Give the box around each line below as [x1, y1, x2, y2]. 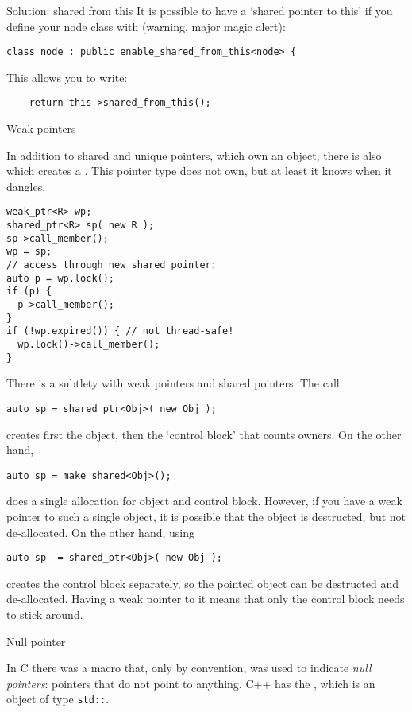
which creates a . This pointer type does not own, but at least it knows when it [6, 162, 392, 179]
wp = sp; [6, 246, 52, 258]
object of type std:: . [6, 691, 110, 707]
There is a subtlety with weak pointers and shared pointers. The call [6, 375, 340, 391]
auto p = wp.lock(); [6, 272, 115, 284]
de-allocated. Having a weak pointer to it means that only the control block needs [6, 590, 405, 607]
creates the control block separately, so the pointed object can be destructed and [6, 574, 399, 591]
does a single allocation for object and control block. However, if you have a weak [6, 492, 402, 509]
